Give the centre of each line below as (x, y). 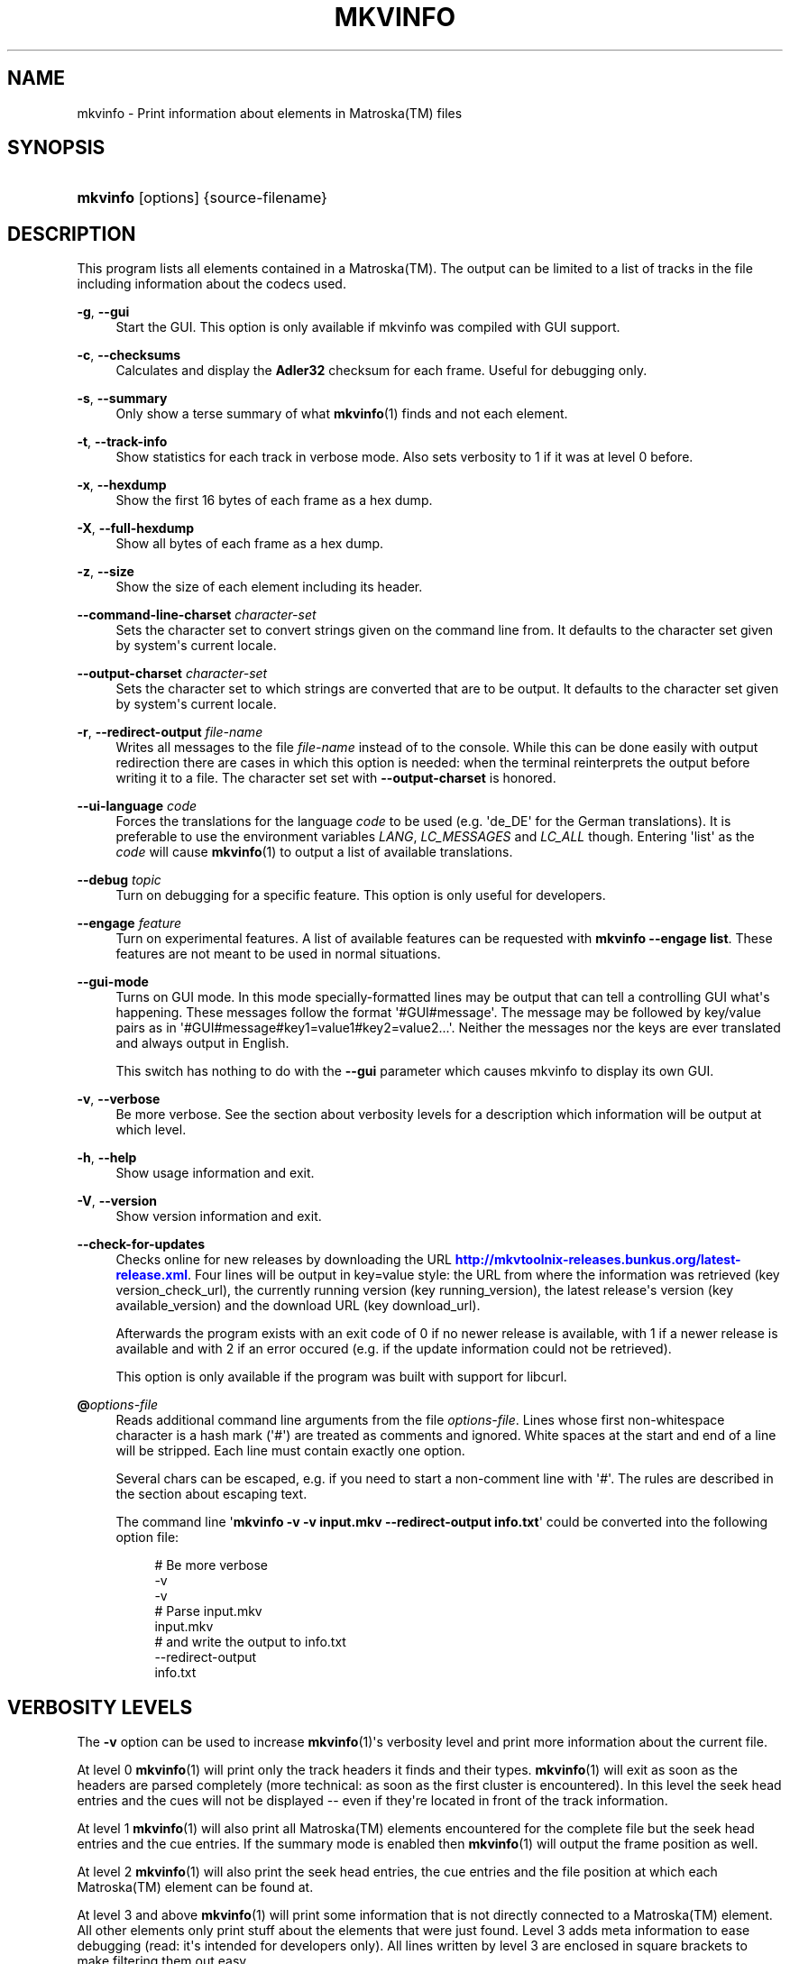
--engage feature (129, 923)
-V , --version (117, 1201)
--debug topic (119, 880)
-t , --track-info (122, 442)
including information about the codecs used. (211, 284)
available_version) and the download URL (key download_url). (298, 1306)
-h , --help (107, 1158)
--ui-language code (137, 806)
